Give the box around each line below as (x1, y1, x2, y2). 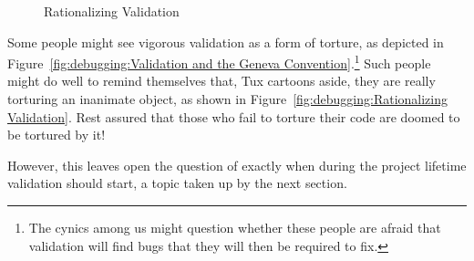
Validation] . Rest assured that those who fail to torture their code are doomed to (7, 107, 460, 126)
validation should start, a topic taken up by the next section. (7, 173, 347, 193)
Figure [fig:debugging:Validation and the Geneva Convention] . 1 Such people (7, 51, 431, 72)
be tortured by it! (7, 125, 106, 144)
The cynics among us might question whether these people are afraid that (28, 218, 441, 236)
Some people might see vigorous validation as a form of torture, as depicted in (7, 32, 444, 51)
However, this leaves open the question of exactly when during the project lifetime (7, 155, 467, 174)
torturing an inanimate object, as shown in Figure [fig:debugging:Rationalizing (7, 89, 448, 109)
